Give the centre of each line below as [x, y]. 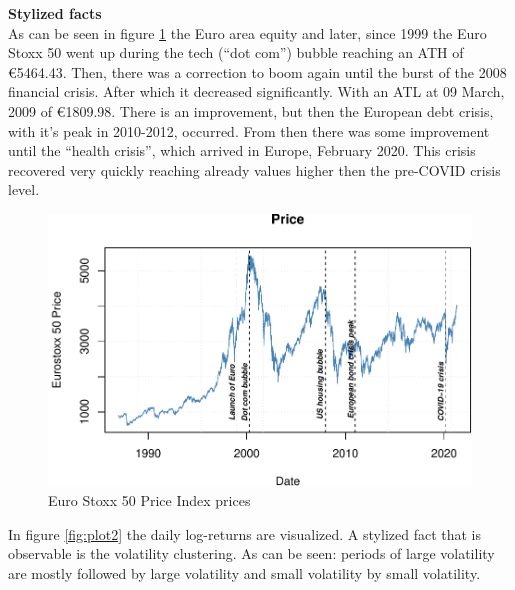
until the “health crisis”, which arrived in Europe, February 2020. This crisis [242, 150]
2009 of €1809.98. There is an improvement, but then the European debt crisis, [251, 110]
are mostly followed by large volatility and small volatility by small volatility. [244, 572]
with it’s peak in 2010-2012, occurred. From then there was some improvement [249, 130]
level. [24, 189]
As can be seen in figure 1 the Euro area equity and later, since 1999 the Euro [247, 32]
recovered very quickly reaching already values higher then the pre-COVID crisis [254, 169]
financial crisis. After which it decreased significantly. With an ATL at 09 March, [256, 91]
